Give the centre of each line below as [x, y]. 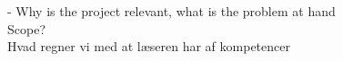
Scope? [26, 28]
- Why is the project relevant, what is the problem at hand [171, 11]
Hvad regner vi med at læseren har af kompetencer [149, 46]
